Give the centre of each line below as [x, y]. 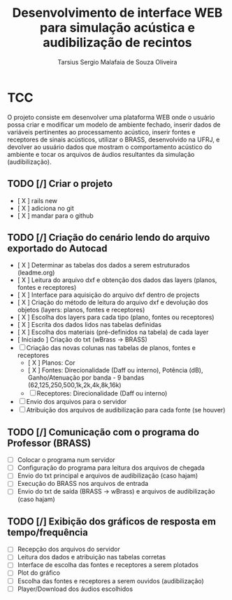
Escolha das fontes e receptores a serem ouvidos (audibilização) [110, 581]
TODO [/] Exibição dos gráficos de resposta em [112, 521]
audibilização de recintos [117, 43]
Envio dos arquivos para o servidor [77, 402]
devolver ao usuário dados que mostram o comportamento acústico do [109, 147]
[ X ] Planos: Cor [51, 363]
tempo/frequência [48, 532]
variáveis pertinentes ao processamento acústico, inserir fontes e [101, 132]
